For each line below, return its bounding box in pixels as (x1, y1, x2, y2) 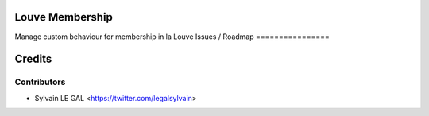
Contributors (14, 76, 66, 87)
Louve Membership (14, 10, 113, 24)
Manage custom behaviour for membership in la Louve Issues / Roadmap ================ (14, 32, 330, 41)
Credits (14, 52, 52, 66)
